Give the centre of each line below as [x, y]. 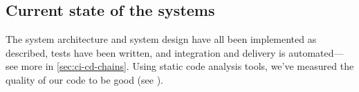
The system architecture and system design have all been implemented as [161, 39]
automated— [316, 52]
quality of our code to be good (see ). [85, 79]
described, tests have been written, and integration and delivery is [146, 52]
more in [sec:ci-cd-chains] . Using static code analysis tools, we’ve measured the [187, 66]
